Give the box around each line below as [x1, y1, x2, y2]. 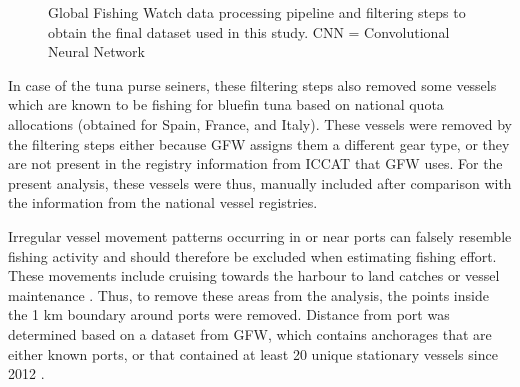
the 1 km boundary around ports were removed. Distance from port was [8, 304, 450, 325]
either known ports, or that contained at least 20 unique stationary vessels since [8, 343, 498, 364]
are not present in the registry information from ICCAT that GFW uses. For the [8, 153, 503, 174]
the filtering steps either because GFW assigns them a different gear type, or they [8, 133, 510, 154]
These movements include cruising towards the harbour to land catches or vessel [8, 265, 500, 286]
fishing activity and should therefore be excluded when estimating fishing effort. [8, 245, 497, 266]
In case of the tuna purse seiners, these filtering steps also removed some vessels [8, 74, 497, 95]
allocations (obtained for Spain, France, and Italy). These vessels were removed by [8, 113, 512, 134]
